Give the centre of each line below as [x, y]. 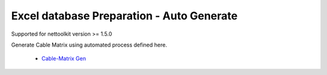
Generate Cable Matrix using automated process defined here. [89, 45]
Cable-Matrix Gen [64, 59]
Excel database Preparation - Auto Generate [124, 16]
